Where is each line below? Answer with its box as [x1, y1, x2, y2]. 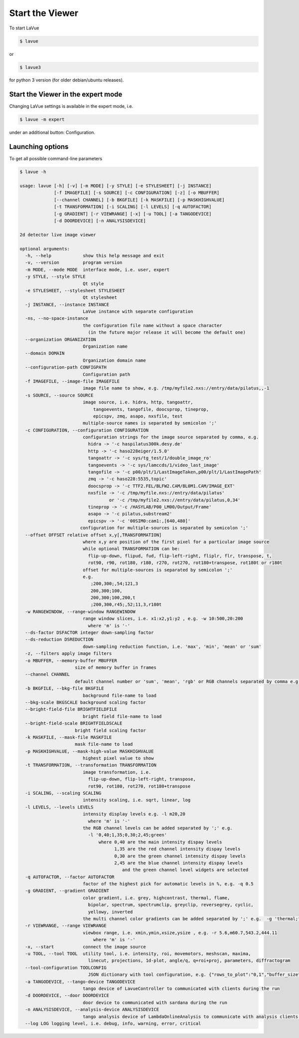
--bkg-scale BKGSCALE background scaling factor [25, 699, 147, 705]
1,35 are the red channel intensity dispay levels [114, 846, 241, 852]
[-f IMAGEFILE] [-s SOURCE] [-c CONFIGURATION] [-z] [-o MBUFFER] [54, 190, 220, 196]
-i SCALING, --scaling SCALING [25, 791, 102, 796]
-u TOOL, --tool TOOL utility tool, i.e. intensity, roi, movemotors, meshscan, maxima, [25, 951, 251, 956]
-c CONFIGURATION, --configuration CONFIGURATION [25, 427, 149, 433]
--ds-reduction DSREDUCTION [25, 636, 94, 642]
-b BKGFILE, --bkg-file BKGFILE [25, 686, 104, 691]
